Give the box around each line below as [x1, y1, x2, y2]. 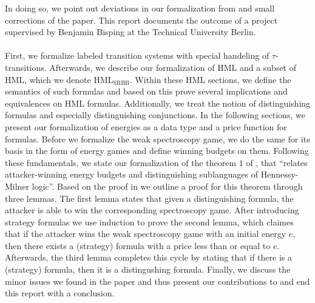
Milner [5, 179, 30, 192]
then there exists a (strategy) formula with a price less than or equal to [5, 239, 271, 251]
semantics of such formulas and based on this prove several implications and [5, 85, 288, 98]
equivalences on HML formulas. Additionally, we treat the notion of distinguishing [5, 96, 311, 109]
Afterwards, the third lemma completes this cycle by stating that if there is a [5, 251, 293, 264]
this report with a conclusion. [5, 287, 115, 299]
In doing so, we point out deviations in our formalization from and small [5, 2, 275, 14]
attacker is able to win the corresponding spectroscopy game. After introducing [5, 204, 299, 216]
